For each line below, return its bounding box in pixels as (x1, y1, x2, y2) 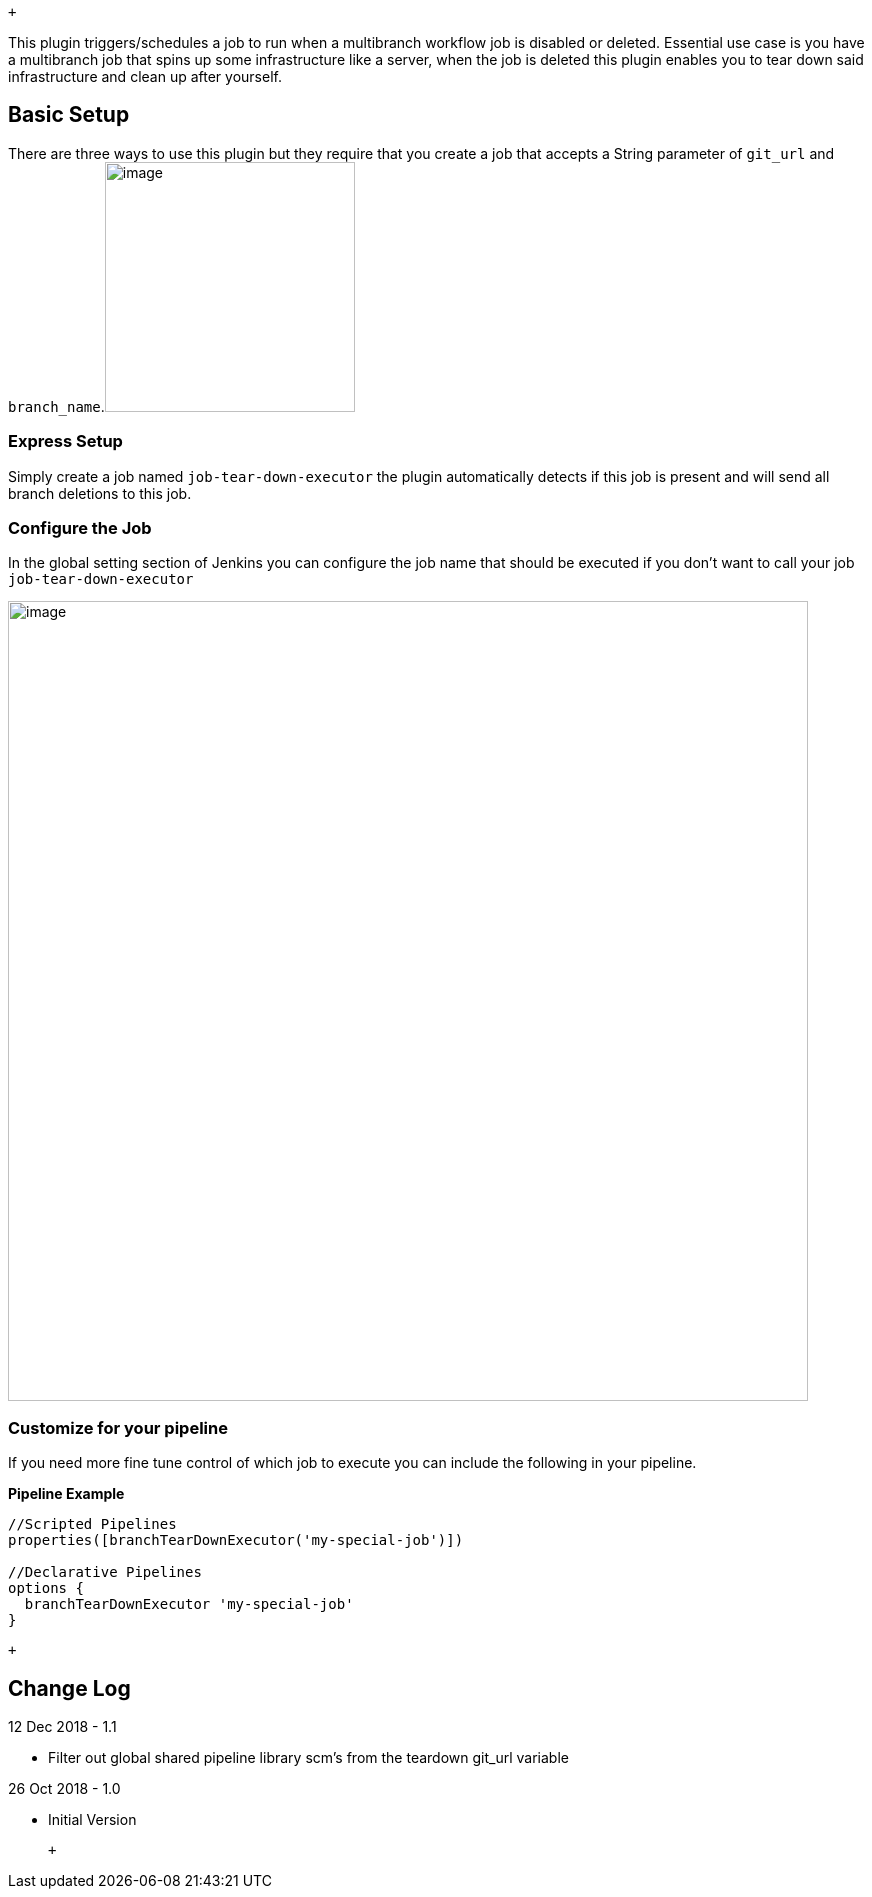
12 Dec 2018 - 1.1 (8, 1717, 117, 1735)
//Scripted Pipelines (8, 1516, 177, 1533)
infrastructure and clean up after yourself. (8, 68, 282, 85)
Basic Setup (8, 102, 130, 128)
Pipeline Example (8, 1485, 125, 1503)
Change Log (8, 1675, 131, 1701)
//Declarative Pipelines (8, 1564, 202, 1581)
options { (8, 1580, 84, 1597)
